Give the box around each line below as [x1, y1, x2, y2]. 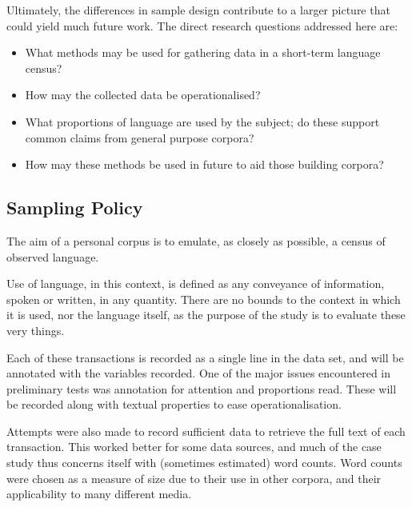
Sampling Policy [6, 195, 143, 220]
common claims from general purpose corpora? [25, 129, 254, 146]
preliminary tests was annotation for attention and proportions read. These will [6, 380, 397, 397]
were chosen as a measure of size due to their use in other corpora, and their [6, 469, 382, 486]
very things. [6, 321, 65, 338]
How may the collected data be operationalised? [25, 86, 261, 103]
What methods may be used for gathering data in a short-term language [25, 44, 381, 61]
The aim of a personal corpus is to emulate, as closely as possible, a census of [6, 232, 386, 249]
